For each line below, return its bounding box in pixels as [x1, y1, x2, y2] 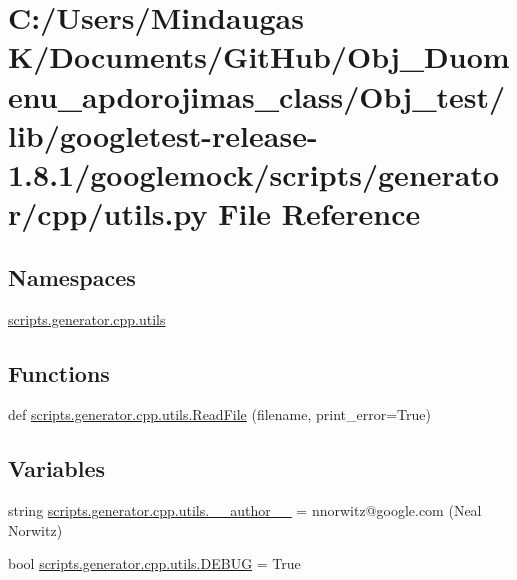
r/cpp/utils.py [8, 193, 208, 234]
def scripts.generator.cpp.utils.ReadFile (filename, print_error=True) [8, 404, 431, 425]
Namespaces [8, 261, 136, 292]
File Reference [218, 193, 421, 234]
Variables [8, 453, 106, 484]
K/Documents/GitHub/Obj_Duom [8, 36, 510, 77]
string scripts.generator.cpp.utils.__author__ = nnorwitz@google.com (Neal [8, 500, 482, 521]
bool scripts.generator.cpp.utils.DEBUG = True [8, 553, 301, 574]
